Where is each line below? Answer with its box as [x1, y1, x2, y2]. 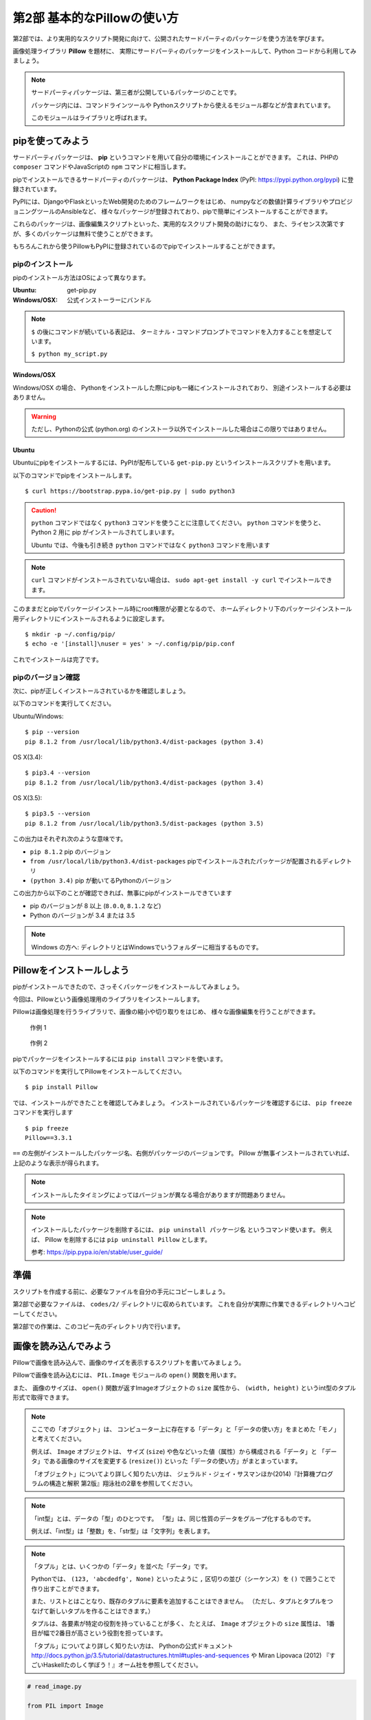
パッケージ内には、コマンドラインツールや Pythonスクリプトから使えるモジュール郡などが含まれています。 [31, 100, 335, 109]
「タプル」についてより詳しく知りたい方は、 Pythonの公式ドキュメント [31, 1642, 234, 1650]
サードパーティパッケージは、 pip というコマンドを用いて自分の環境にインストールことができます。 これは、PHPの [12, 153, 339, 161]
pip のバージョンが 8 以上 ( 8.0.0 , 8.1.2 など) [30, 901, 161, 910]
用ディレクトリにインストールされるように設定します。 [12, 614, 168, 623]
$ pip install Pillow [25, 1084, 98, 1091]
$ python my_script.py [31, 350, 108, 358]
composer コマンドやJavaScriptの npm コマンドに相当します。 [12, 162, 190, 171]
